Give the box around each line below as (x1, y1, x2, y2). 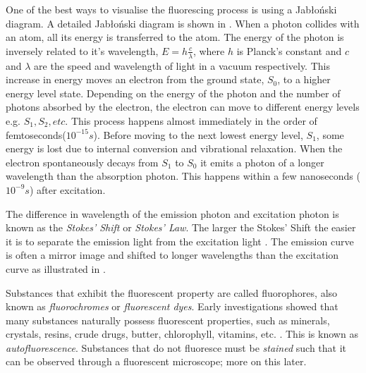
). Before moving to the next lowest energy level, (93, 127, 303, 142)
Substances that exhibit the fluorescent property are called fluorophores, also (6, 285, 338, 300)
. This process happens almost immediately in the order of (65, 113, 317, 128)
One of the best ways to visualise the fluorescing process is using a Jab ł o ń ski (6, 2, 337, 16)
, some (316, 127, 344, 142)
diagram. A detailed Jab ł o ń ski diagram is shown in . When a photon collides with (6, 16, 360, 30)
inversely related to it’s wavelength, (6, 43, 159, 58)
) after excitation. (29, 182, 106, 197)
